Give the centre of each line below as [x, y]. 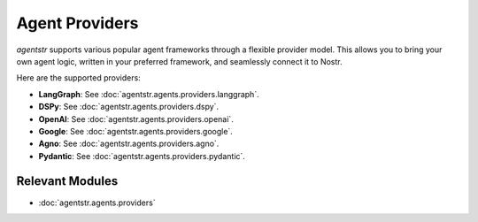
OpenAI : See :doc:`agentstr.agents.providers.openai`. [136, 119]
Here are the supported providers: [78, 78]
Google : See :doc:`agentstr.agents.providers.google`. [136, 131]
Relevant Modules [67, 181]
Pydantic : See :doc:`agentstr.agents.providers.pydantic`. [142, 156]
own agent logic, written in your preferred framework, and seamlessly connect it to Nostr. [179, 61]
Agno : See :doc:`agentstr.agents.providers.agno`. [129, 144]
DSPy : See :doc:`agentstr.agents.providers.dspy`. [129, 107]
